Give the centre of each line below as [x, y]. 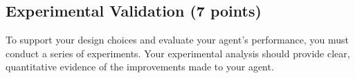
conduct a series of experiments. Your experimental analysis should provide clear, [178, 53]
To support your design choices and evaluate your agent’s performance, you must [177, 40]
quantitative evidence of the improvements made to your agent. [140, 67]
